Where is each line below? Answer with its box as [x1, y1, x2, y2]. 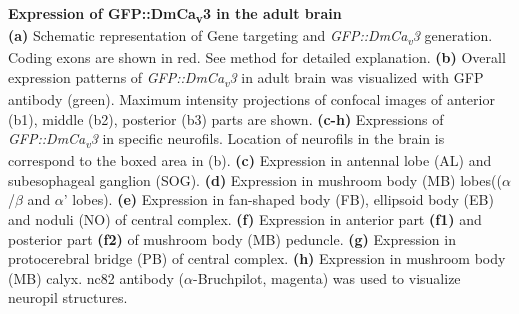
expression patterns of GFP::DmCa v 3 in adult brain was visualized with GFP [8, 66, 484, 90]
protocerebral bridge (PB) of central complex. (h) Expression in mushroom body [8, 248, 506, 269]
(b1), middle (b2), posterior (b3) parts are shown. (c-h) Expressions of [8, 108, 444, 129]
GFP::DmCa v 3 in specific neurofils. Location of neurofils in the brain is [8, 128, 445, 151]
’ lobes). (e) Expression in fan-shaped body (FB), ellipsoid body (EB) [63, 189, 494, 210]
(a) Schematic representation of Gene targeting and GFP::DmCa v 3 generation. [8, 25, 493, 48]
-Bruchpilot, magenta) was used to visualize [192, 267, 461, 288]
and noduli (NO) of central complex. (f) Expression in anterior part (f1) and [8, 209, 482, 230]
